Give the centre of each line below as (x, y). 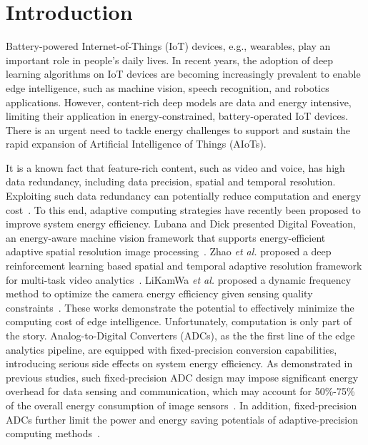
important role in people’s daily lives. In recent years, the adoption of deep (170, 60)
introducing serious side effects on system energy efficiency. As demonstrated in (179, 363)
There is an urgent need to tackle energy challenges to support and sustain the (178, 129)
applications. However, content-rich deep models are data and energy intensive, (179, 102)
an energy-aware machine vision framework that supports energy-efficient (166, 237)
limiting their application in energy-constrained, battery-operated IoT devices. (177, 116)
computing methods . (53, 433)
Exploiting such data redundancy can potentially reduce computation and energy (184, 196)
